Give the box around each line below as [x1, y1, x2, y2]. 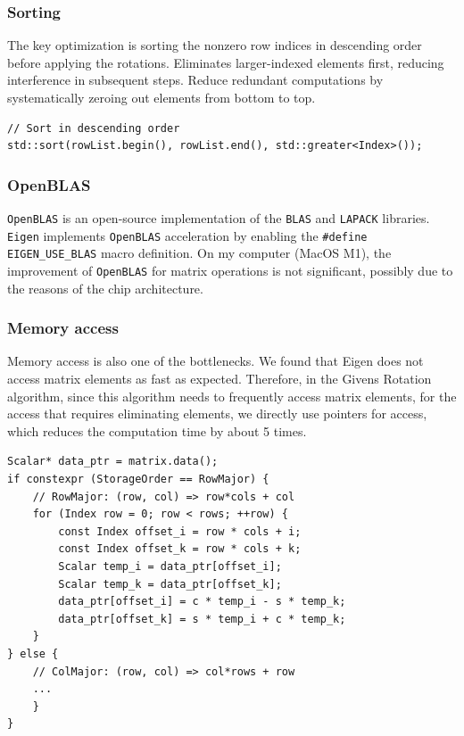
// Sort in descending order [7, 121, 180, 135]
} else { [7, 647, 59, 660]
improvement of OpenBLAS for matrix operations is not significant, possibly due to [7, 260, 453, 279]
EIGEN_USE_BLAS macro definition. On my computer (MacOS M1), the [7, 244, 392, 262]
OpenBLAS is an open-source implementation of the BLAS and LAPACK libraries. [7, 209, 430, 227]
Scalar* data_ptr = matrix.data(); [7, 455, 219, 468]
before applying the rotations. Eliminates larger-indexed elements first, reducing [7, 53, 444, 71]
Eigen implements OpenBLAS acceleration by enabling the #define [7, 226, 368, 244]
